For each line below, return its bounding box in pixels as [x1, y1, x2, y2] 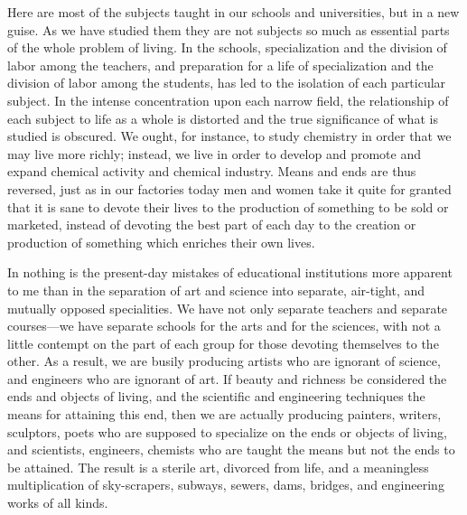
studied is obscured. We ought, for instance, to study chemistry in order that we [7, 126, 452, 145]
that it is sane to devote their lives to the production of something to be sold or [7, 197, 449, 216]
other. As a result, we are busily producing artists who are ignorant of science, [7, 351, 441, 370]
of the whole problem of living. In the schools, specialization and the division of [7, 38, 447, 57]
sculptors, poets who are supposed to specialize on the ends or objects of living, [7, 422, 447, 441]
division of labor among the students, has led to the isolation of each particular [7, 73, 446, 92]
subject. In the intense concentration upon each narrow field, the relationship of [7, 90, 449, 109]
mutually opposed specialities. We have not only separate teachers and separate [7, 298, 448, 317]
